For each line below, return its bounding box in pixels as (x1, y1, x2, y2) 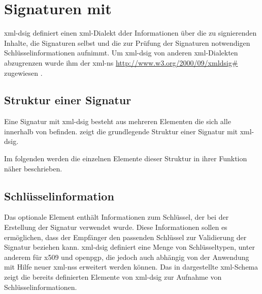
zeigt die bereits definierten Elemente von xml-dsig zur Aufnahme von (4, 272, 222, 282)
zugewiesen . (4, 67, 43, 78)
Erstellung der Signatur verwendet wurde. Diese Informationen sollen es (4, 222, 227, 232)
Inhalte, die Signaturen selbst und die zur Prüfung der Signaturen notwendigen (4, 37, 250, 48)
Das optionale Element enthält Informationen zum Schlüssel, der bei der (4, 212, 229, 222)
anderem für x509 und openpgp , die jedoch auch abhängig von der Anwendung (4, 251, 249, 262)
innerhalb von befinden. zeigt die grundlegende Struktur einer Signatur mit (4, 126, 238, 136)
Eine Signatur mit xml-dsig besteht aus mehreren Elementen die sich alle (4, 116, 231, 127)
